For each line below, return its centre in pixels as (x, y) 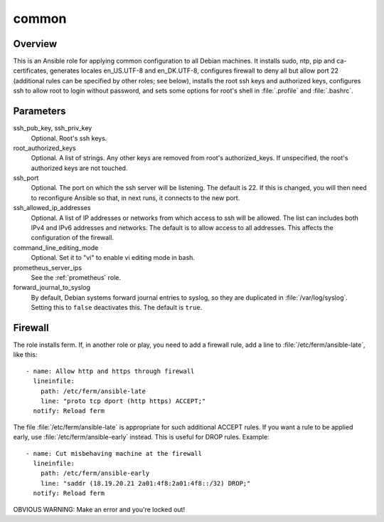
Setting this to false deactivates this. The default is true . (117, 308)
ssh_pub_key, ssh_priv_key (53, 128)
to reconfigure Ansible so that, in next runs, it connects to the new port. (135, 198)
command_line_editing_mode (56, 247)
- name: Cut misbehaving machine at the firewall (114, 453)
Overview (35, 44)
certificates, (31, 71)
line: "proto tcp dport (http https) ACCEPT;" (123, 401)
